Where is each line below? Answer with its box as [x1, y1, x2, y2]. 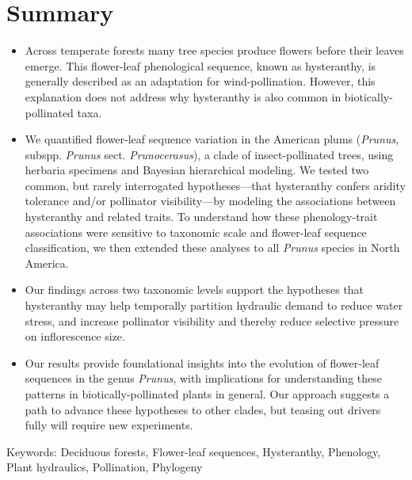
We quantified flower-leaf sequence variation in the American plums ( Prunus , [25, 131, 399, 147]
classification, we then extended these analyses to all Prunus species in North [25, 239, 400, 256]
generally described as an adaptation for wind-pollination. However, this [25, 73, 376, 90]
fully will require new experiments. [25, 417, 193, 433]
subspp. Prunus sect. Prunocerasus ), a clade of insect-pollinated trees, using [25, 146, 394, 162]
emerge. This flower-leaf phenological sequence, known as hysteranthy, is [25, 57, 376, 74]
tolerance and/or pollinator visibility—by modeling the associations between [25, 192, 396, 209]
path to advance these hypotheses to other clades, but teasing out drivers [25, 401, 381, 417]
